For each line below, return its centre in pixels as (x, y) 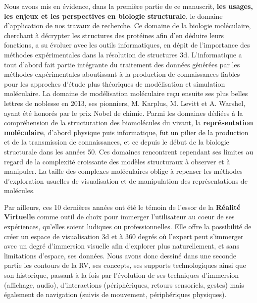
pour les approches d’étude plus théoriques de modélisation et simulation (115, 83)
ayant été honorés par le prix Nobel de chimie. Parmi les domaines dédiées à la (124, 113)
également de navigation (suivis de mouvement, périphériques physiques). (115, 294)
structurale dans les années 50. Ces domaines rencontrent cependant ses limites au (129, 151)
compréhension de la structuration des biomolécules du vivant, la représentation (129, 123)
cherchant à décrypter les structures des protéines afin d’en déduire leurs (114, 35)
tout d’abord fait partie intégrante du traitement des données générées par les (122, 64)
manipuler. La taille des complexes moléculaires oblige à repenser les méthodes (123, 171)
